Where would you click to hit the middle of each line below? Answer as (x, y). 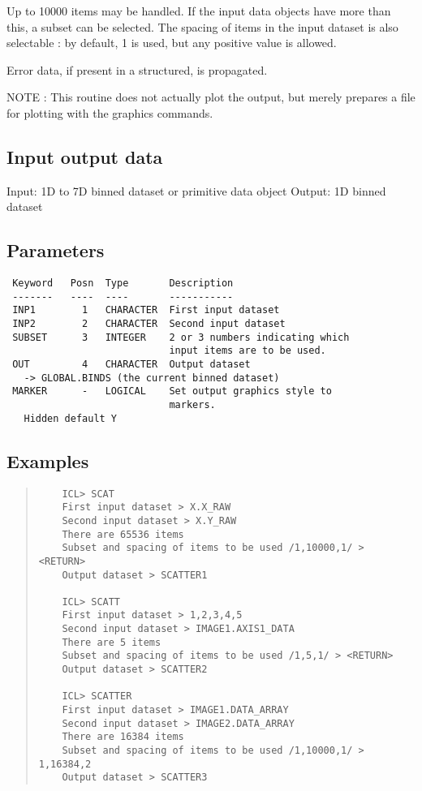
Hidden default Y (71, 418)
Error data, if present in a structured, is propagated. (137, 69)
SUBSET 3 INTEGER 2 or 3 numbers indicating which (181, 337)
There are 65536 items (123, 534)
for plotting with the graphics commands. (110, 112)
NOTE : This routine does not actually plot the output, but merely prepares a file (211, 97)
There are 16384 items (123, 737)
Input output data (85, 156)
